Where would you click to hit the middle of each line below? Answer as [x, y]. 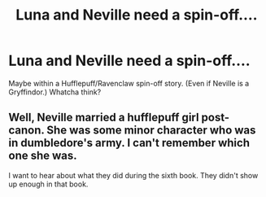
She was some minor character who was [151, 131]
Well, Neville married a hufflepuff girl [104, 118]
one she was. [43, 156]
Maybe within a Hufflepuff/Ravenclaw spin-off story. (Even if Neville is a [129, 83]
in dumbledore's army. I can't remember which [129, 143]
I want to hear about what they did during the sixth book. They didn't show [133, 175]
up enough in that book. [48, 184]
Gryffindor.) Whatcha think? [55, 92]
